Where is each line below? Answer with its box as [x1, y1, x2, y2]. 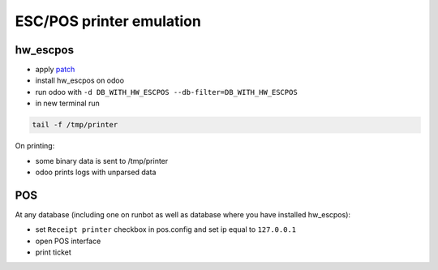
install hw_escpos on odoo [35, 75, 125, 85]
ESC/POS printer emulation [15, 12, 202, 30]
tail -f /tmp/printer [32, 120, 118, 130]
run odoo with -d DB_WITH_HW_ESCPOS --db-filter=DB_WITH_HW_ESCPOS [35, 87, 298, 96]
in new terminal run [35, 98, 101, 109]
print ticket [35, 247, 72, 257]
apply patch [35, 65, 75, 75]
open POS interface [35, 236, 101, 246]
